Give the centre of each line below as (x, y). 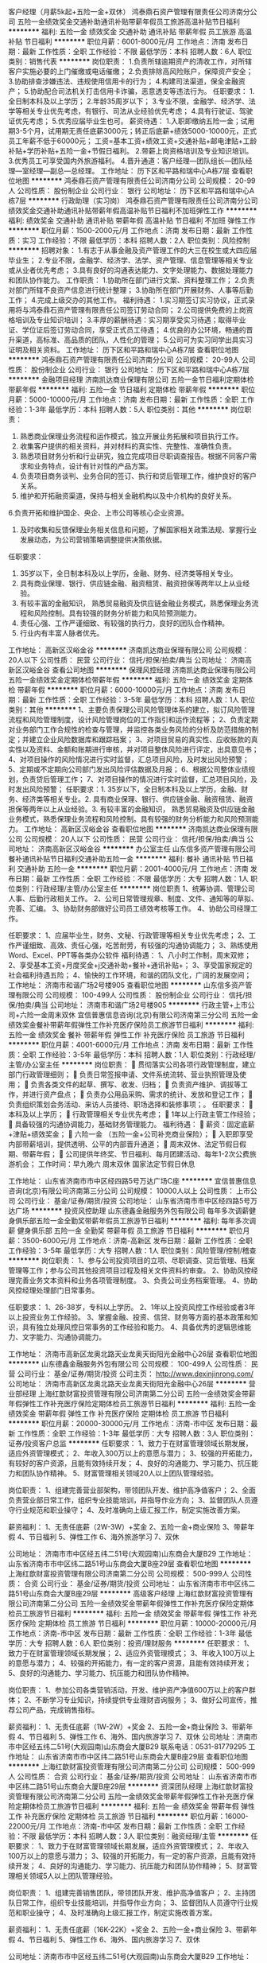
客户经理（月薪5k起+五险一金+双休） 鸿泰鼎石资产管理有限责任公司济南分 (129, 12)
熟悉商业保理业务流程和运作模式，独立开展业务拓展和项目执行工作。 (131, 436)
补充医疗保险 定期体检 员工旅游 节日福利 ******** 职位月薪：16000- (136, 1816)
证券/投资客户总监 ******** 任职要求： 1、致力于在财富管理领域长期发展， (130, 1443)
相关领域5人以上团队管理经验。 (66, 1876)
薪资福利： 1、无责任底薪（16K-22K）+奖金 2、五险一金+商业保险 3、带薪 (129, 1930)
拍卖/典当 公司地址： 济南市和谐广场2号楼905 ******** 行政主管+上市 (133, 1005)
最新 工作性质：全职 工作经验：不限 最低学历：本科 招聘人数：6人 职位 (137, 51)
